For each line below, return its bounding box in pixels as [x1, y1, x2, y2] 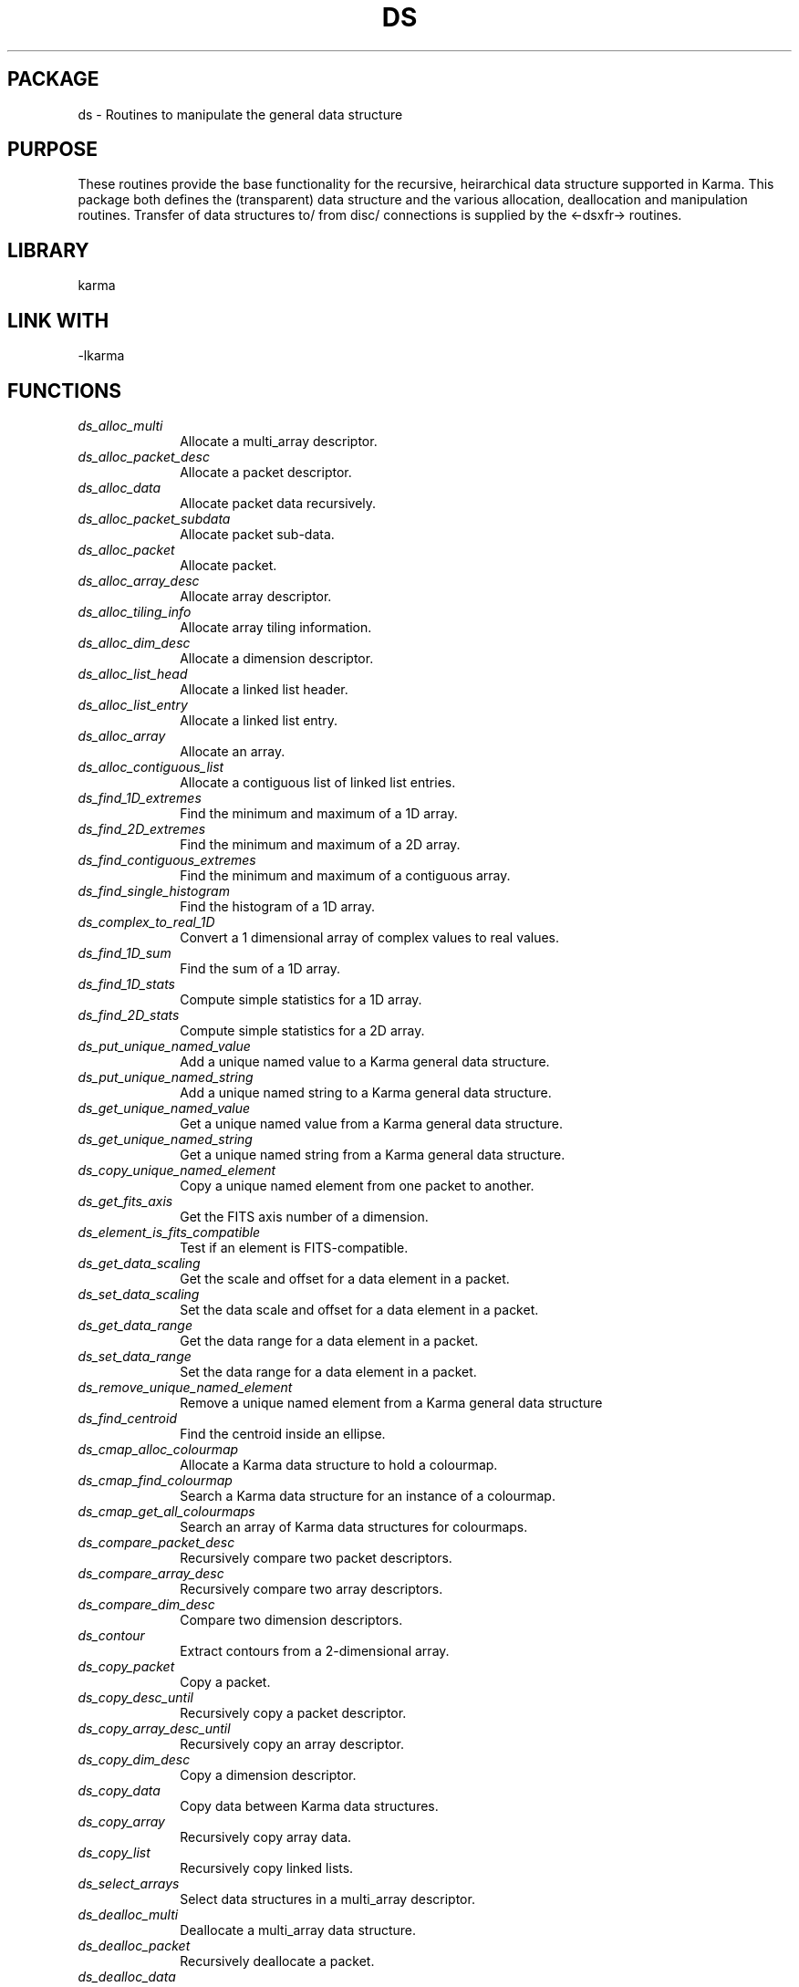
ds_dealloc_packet [78, 1937, 191, 1953]
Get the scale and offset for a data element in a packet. [180, 1270, 510, 1286]
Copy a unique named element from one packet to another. [180, 1177, 534, 1193]
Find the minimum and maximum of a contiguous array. [180, 867, 511, 883]
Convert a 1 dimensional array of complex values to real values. [180, 929, 560, 945]
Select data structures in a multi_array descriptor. [180, 1890, 475, 1907]
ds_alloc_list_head [78, 665, 188, 681]
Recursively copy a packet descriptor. [180, 1704, 407, 1721]
